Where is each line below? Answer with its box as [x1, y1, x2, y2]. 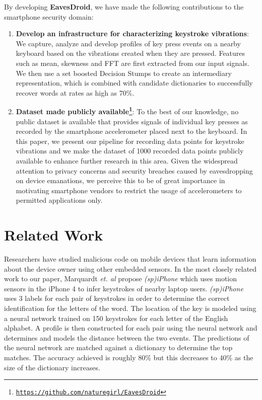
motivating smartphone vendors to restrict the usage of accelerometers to [16, 185, 242, 195]
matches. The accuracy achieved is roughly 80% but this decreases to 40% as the [4, 352, 253, 362]
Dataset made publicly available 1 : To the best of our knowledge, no [16, 105, 239, 116]
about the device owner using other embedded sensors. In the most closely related [4, 263, 257, 274]
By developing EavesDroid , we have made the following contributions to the [4, 2, 244, 12]
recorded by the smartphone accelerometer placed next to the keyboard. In [16, 126, 247, 136]
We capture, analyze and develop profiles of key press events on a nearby [16, 38, 241, 48]
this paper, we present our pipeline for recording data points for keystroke [16, 135, 244, 146]
